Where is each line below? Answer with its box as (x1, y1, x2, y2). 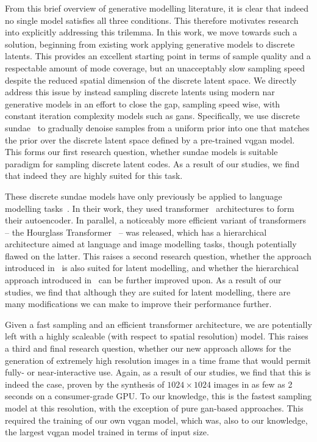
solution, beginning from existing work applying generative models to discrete (5, 37, 295, 50)
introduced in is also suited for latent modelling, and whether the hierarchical (5, 261, 299, 274)
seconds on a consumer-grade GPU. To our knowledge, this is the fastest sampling (5, 389, 312, 402)
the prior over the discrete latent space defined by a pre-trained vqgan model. (5, 133, 295, 146)
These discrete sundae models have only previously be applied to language (5, 189, 282, 202)
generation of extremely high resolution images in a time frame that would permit (5, 353, 312, 366)
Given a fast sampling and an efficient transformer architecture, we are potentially (5, 317, 312, 330)
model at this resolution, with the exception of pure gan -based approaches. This (5, 402, 304, 414)
